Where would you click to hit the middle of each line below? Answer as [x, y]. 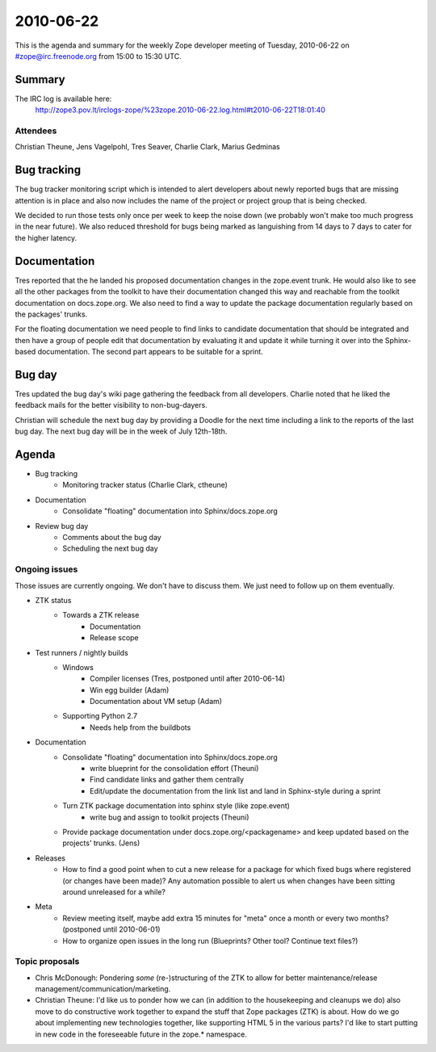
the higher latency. [46, 237]
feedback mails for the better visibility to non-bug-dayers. [111, 405]
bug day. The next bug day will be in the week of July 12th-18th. [121, 431]
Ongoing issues [46, 569]
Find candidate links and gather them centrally [167, 780]
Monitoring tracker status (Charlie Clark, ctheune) [145, 485]
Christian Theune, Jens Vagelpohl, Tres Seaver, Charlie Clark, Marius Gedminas [147, 147]
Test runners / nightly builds [82, 652]
